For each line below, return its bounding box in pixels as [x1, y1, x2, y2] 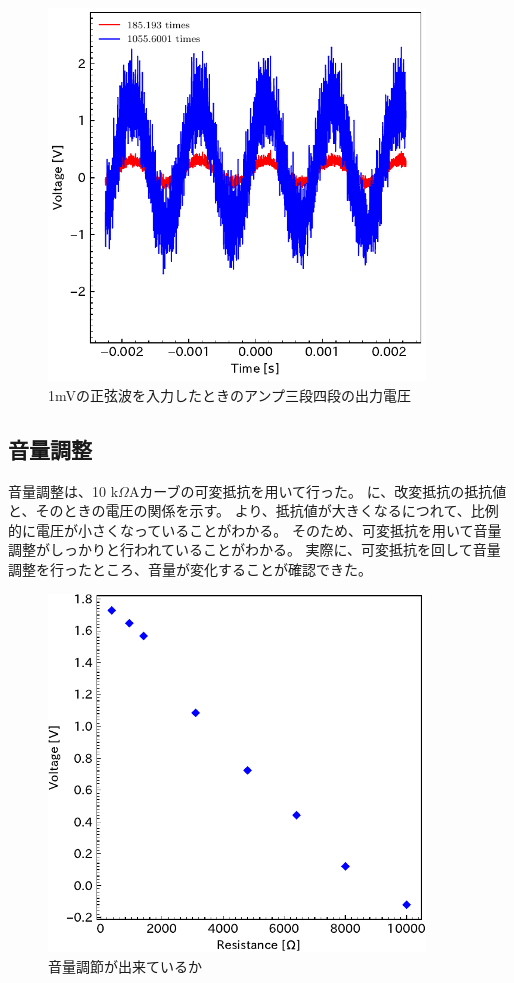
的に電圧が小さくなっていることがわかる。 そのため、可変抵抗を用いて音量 [8, 519, 502, 540]
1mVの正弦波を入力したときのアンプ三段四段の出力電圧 [48, 384, 412, 405]
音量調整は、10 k [8, 480, 119, 501]
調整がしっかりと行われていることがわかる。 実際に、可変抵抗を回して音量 [8, 539, 501, 560]
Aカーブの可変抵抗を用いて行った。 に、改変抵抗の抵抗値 [128, 480, 507, 501]
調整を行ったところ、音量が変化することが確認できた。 [8, 558, 372, 579]
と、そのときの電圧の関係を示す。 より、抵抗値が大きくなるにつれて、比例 [8, 500, 499, 521]
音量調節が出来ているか [48, 955, 202, 976]
